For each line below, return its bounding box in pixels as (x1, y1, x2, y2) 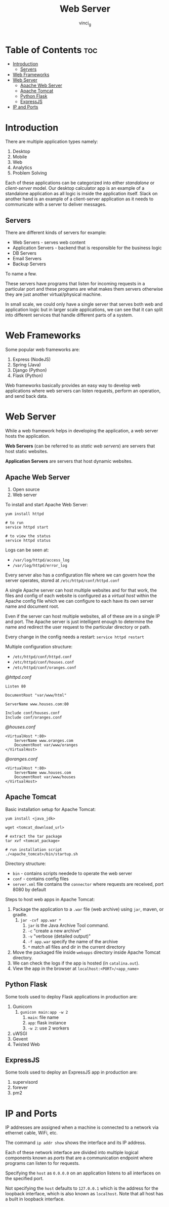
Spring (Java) (12, 362, 41, 368)
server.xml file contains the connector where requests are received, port (12, 881, 164, 887)
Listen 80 (5, 683, 26, 689)
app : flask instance (27, 1019, 67, 1025)
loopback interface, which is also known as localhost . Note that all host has (5, 1191, 163, 1197)
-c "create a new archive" (27, 927, 81, 934)
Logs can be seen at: (5, 546, 49, 553)
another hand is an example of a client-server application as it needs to (5, 196, 154, 202)
